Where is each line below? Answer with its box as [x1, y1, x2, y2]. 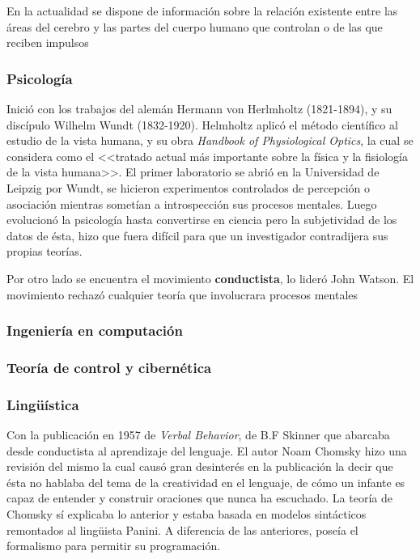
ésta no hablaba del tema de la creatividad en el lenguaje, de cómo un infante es [6, 473, 405, 490]
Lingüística [6, 394, 79, 414]
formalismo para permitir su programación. [6, 537, 221, 554]
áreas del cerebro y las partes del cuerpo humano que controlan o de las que [6, 18, 383, 35]
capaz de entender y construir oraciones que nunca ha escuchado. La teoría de [6, 489, 392, 506]
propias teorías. [6, 243, 83, 260]
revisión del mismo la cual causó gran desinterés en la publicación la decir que [6, 458, 393, 475]
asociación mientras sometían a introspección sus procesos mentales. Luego [6, 195, 377, 212]
